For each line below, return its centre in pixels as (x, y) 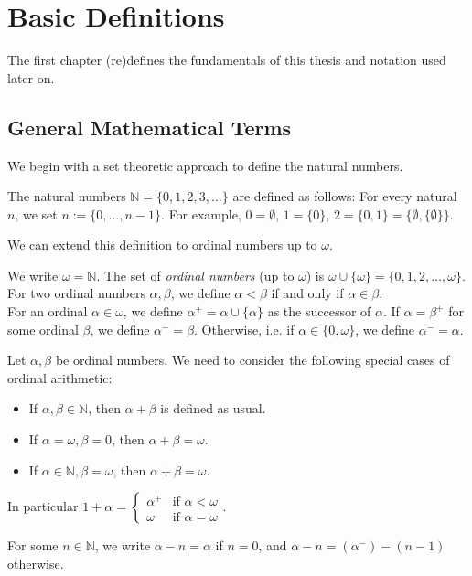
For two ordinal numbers (76, 293)
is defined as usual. (213, 408)
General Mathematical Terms (150, 127)
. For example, (201, 213)
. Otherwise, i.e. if (244, 329)
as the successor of (319, 311)
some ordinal (43, 329)
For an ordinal (48, 311)
